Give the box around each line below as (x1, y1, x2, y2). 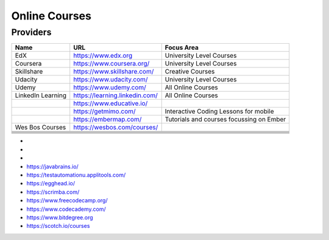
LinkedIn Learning (15, 91, 67, 100)
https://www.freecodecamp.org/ (26, 197, 108, 204)
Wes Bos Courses (15, 123, 66, 132)
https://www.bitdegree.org (26, 213, 94, 221)
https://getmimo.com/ (73, 107, 136, 115)
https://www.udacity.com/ (73, 75, 149, 84)
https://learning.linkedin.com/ (73, 91, 158, 100)
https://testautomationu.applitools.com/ (26, 171, 126, 179)
